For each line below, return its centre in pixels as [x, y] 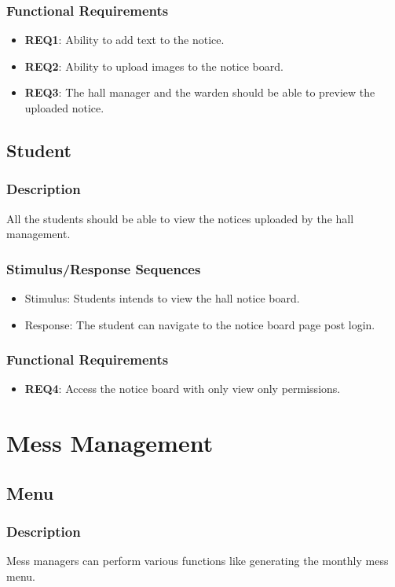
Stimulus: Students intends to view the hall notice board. [162, 298]
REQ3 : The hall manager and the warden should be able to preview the [200, 92]
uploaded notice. [64, 108]
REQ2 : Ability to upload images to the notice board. [154, 66]
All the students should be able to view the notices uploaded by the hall [180, 218]
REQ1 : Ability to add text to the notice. [124, 40]
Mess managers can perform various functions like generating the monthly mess [197, 561]
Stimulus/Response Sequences [104, 268]
